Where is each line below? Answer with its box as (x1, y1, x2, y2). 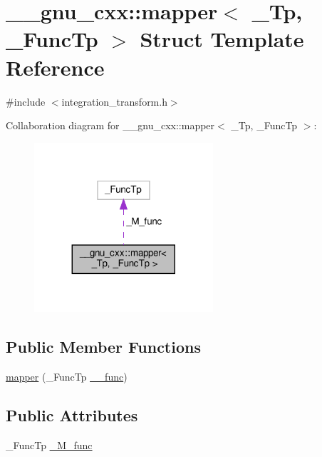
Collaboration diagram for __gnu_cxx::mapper (6, 118, 215, 133)
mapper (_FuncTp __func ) (6, 368, 128, 383)
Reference (6, 52, 105, 81)
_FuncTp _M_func (6, 437, 93, 452)
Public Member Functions (6, 335, 201, 357)
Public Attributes (6, 403, 138, 426)
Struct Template (140, 24, 304, 54)
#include (6, 94, 46, 109)
